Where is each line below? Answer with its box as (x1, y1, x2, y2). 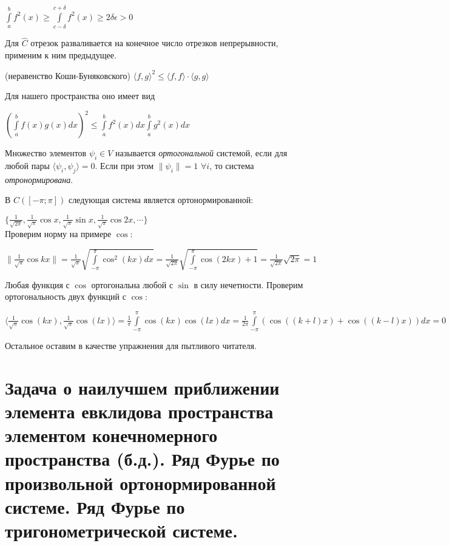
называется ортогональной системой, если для (115, 147, 288, 159)
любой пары (5, 159, 50, 172)
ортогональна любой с (91, 278, 174, 291)
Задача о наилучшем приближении (5, 375, 280, 399)
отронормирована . (5, 173, 73, 185)
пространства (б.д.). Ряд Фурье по (5, 446, 280, 471)
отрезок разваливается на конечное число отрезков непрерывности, (30, 36, 279, 49)
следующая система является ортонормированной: (68, 193, 254, 206)
